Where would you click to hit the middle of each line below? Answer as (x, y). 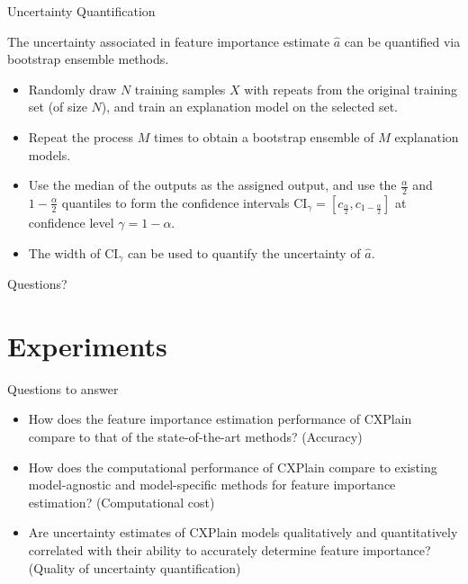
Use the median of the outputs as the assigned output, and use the (212, 185)
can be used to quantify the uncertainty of (244, 252)
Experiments (87, 345)
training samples (180, 89)
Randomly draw (72, 89)
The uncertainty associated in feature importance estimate (169, 41)
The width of (64, 252)
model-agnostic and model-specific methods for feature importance (212, 485)
